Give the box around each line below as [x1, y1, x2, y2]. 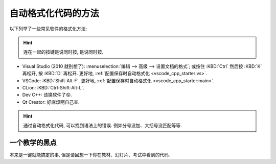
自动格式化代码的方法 [9, 8, 100, 19]
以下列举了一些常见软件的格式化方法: [9, 26, 87, 32]
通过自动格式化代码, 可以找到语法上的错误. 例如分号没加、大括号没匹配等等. [23, 123, 182, 129]
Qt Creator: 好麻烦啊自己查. [22, 99, 80, 105]
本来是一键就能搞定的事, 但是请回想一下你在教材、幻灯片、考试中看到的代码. [9, 152, 171, 158]
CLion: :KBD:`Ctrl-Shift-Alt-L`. [22, 84, 84, 90]
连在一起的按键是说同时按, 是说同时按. [23, 49, 104, 55]
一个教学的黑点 [9, 138, 57, 147]
